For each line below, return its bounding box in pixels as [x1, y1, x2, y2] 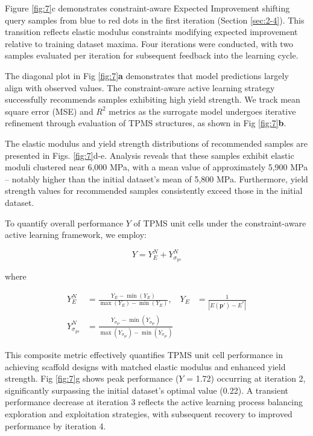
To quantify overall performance [5, 216, 124, 229]
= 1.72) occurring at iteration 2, [186, 372, 306, 385]
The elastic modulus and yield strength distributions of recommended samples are [5, 136, 308, 149]
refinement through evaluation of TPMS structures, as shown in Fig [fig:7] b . [5, 117, 286, 129]
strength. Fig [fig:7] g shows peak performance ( [5, 372, 179, 385]
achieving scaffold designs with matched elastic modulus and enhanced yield [5, 360, 286, 373]
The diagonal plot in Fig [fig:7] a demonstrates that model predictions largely [5, 69, 289, 82]
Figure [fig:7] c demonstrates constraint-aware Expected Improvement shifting [5, 2, 290, 14]
